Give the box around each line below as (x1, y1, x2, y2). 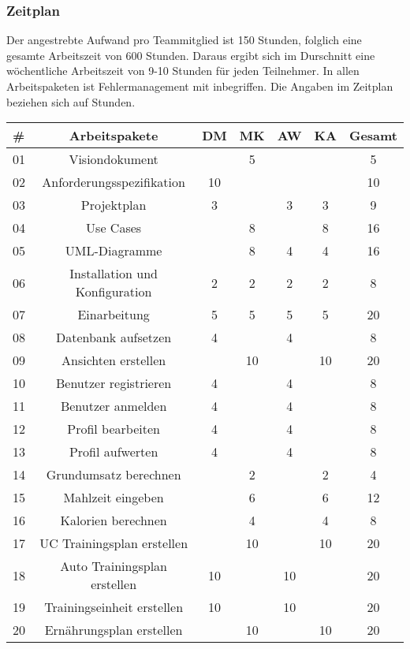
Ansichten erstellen (61, 351, 166, 370)
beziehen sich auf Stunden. (6, 93, 136, 110)
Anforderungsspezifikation (42, 173, 185, 192)
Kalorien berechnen (60, 511, 167, 530)
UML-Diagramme (65, 241, 162, 260)
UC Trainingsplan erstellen (39, 534, 188, 553)
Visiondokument (69, 150, 158, 169)
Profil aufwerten (69, 442, 158, 461)
